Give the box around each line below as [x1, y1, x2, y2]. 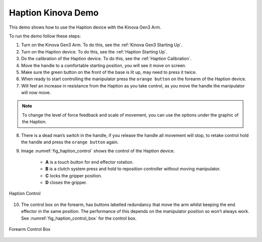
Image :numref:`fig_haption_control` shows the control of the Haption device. [21, 148, 175, 154]
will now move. [21, 90, 51, 96]
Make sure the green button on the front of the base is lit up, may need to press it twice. [21, 69, 197, 75]
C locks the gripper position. [45, 173, 102, 178]
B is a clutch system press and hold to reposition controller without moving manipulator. [45, 166, 221, 172]
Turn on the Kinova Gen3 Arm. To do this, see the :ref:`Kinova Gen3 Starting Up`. [21, 42, 183, 48]
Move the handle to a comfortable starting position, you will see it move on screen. [21, 62, 186, 68]
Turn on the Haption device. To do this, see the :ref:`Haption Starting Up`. [21, 49, 167, 54]
